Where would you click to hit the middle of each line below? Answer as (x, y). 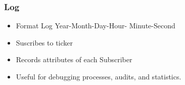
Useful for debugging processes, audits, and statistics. (99, 76)
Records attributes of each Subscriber (74, 59)
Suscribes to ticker (44, 42)
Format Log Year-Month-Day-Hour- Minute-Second (96, 26)
